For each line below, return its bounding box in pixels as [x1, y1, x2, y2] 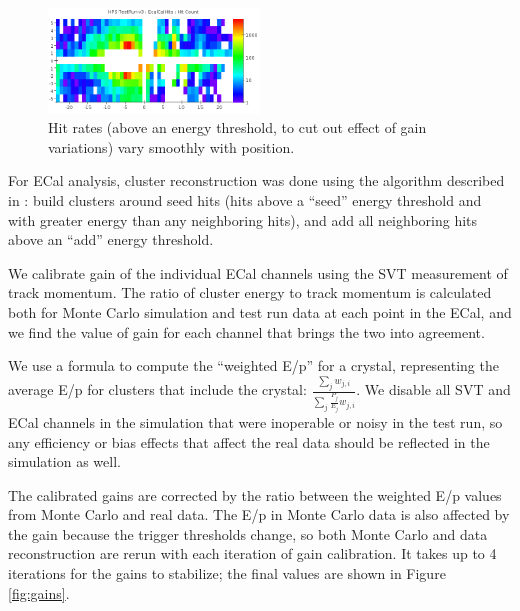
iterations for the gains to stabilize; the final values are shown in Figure [8, 563, 446, 584]
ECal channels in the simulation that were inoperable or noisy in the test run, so [8, 411, 503, 432]
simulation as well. [8, 451, 121, 472]
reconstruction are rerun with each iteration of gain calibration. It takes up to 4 [8, 543, 497, 564]
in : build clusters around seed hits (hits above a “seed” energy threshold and [8, 190, 482, 210]
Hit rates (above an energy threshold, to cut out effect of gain [48, 117, 427, 138]
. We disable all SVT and [356, 379, 511, 400]
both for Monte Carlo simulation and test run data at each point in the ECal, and [8, 301, 512, 322]
